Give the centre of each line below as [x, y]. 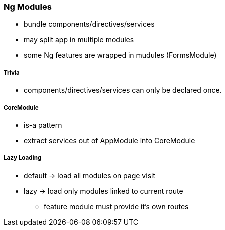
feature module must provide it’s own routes [116, 206]
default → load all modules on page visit [90, 175]
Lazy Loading [23, 158]
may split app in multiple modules [79, 40]
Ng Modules [28, 7]
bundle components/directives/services [89, 24]
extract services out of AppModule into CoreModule [110, 140]
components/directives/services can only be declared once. [123, 90]
